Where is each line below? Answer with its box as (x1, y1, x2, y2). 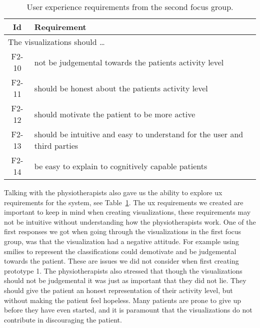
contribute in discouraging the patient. (4, 314, 122, 325)
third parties (34, 140, 78, 151)
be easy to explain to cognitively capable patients (34, 160, 207, 172)
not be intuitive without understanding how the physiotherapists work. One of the (4, 216, 256, 227)
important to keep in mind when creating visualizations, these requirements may (4, 207, 251, 217)
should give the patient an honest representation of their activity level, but (4, 285, 233, 295)
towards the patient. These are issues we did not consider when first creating (4, 256, 239, 266)
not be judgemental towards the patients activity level (34, 56, 224, 68)
